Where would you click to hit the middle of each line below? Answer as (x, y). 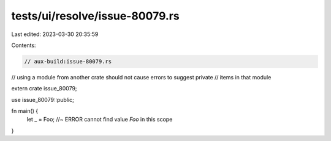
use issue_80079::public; (43, 99)
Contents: (24, 45)
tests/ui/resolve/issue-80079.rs (96, 16)
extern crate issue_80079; (44, 89)
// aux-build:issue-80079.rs (68, 61)
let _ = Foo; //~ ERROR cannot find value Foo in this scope (100, 120)
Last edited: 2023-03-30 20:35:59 (55, 34)
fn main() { (25, 111)
